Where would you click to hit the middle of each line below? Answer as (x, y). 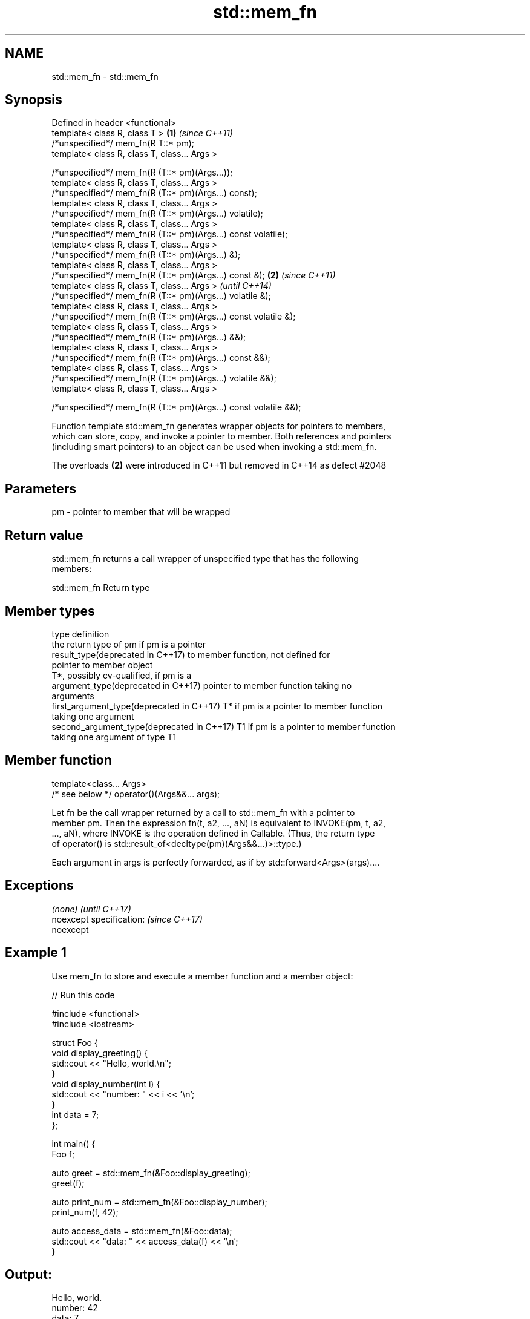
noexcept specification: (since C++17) (127, 919)
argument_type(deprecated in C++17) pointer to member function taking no (202, 685)
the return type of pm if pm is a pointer (129, 644)
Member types (50, 611)
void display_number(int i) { (106, 1084)
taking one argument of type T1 (114, 737)
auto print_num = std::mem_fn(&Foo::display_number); (159, 1202)
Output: (28, 1274)
